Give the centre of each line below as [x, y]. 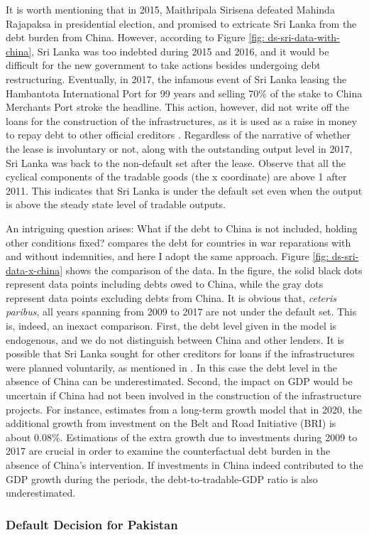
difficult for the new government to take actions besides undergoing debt [163, 65]
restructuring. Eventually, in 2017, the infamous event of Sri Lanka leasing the [176, 79]
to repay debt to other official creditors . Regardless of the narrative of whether [178, 135]
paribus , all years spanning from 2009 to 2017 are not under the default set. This [181, 312]
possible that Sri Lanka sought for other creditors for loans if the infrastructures [180, 353]
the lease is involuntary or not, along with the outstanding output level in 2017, [179, 148]
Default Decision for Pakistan [92, 524]
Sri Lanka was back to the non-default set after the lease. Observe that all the [176, 162]
